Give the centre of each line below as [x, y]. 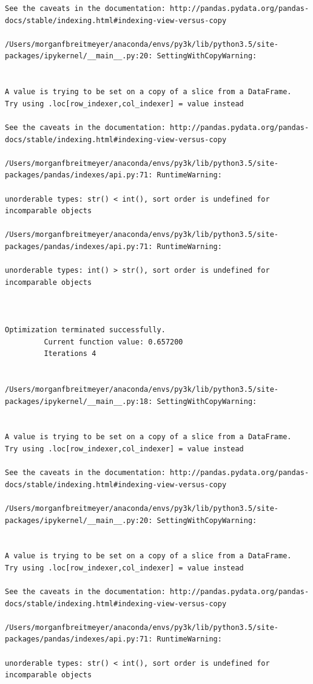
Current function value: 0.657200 [113, 342]
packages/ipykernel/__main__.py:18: [79, 401]
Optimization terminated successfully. [85, 330]
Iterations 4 [70, 354]
